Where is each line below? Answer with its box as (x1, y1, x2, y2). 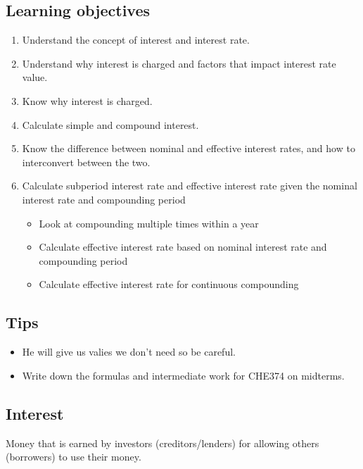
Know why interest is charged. (22, 93, 153, 108)
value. (22, 70, 48, 85)
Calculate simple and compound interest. (22, 117, 199, 132)
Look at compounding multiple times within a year (39, 215, 259, 230)
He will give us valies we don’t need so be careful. (22, 344, 236, 359)
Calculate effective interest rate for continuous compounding (39, 277, 299, 292)
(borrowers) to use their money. (6, 449, 141, 464)
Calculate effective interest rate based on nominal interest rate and (39, 239, 327, 254)
